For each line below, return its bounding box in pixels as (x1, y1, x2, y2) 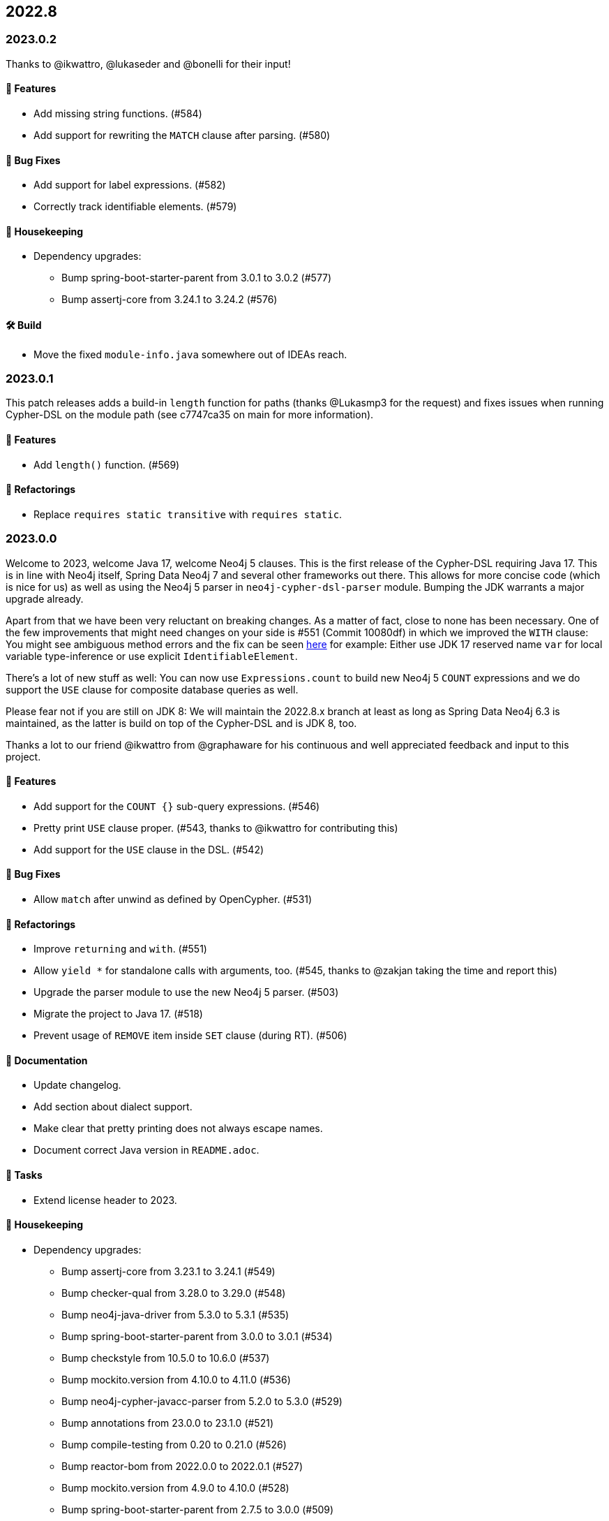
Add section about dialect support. (33, 1101, 193, 1113)
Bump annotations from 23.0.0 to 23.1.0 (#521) (61, 1416, 274, 1429)
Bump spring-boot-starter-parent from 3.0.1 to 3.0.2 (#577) (61, 272, 332, 284)
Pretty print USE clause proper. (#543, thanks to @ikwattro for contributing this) (33, 821, 398, 834)
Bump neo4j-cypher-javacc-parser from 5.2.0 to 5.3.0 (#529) (61, 1395, 343, 1407)
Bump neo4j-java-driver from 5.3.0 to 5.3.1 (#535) (61, 1308, 290, 1321)
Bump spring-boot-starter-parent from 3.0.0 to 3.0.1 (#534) (61, 1330, 333, 1342)
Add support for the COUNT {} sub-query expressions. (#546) (33, 800, 320, 812)
